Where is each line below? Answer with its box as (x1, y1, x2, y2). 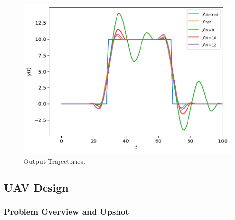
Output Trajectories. (23, 156, 85, 166)
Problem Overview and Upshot (4, 205, 129, 218)
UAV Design (4, 180, 69, 195)
